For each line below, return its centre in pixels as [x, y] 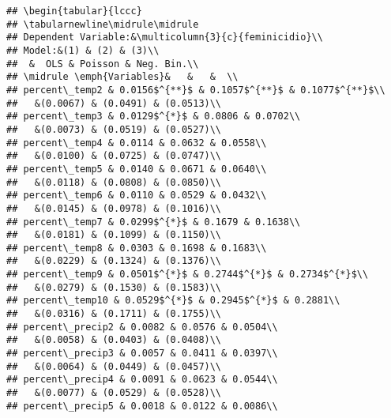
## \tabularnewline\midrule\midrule [103, 24]
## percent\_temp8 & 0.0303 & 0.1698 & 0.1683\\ [137, 248]
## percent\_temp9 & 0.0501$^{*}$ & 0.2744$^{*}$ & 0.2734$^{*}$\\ [188, 275]
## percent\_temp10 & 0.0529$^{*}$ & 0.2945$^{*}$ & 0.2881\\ [173, 301]
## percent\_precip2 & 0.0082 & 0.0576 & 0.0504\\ [142, 327]
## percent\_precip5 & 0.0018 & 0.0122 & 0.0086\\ [142, 406]
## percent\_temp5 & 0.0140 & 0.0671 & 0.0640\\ [137, 169]
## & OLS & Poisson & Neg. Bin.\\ [103, 64]
